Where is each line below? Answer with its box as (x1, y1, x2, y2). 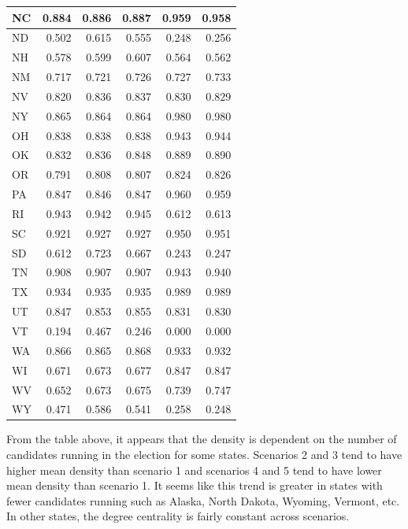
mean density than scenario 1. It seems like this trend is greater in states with (6, 477, 383, 494)
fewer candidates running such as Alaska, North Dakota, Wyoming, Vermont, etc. (6, 492, 400, 509)
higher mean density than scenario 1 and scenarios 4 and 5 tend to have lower (6, 461, 382, 478)
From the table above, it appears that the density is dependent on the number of (6, 431, 397, 447)
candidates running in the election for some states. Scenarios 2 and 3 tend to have (6, 446, 402, 463)
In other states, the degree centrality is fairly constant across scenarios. (6, 508, 350, 524)
